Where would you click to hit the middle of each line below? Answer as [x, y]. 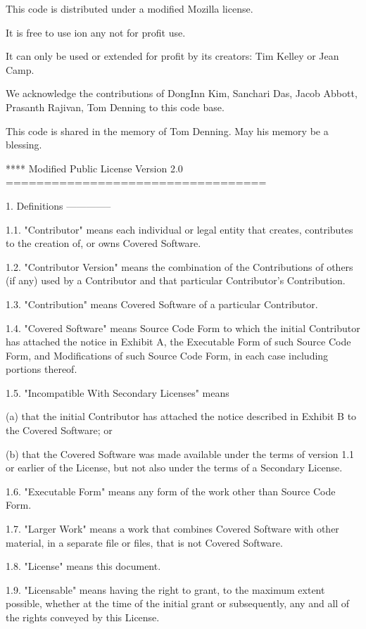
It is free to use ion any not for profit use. [96, 32]
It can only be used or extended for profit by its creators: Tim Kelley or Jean [172, 56]
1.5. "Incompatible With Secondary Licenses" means [118, 392]
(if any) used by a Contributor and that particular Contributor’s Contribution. [176, 280]
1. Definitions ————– [58, 205]
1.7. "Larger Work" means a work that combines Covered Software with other [172, 529]
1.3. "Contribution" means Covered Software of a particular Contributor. [162, 304]
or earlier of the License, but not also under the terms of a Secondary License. [174, 468]
